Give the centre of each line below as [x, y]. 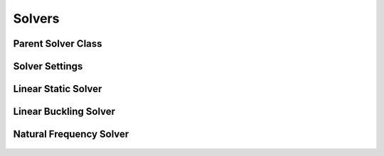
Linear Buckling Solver [64, 112]
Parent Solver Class [58, 44]
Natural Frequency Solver [71, 134]
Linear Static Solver [58, 89]
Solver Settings [48, 66]
